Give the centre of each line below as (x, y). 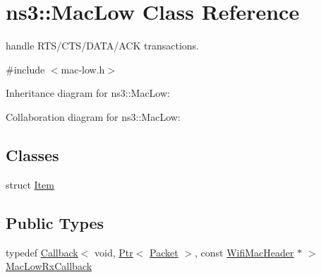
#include (25, 69)
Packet (164, 252)
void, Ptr (114, 252)
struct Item (30, 184)
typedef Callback (42, 252)
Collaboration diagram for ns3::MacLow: (93, 116)
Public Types (55, 222)
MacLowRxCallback (49, 266)
